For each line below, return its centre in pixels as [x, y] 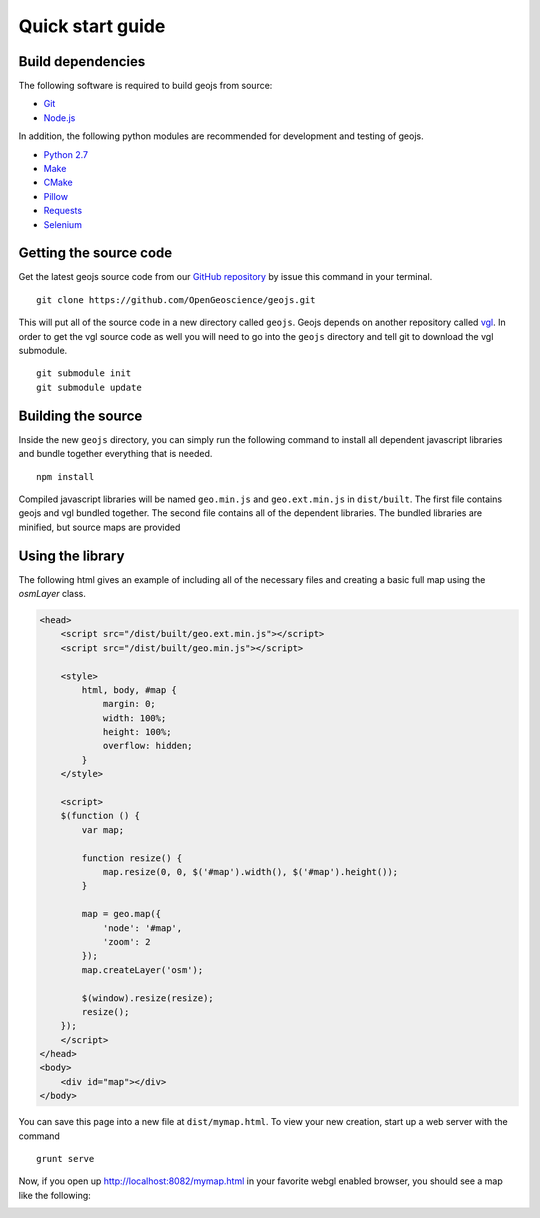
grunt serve [65, 1159]
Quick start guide [92, 26]
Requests [63, 211]
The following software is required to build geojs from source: [145, 86]
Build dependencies [82, 61]
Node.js [59, 117]
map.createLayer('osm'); [142, 969]
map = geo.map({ [121, 914]
